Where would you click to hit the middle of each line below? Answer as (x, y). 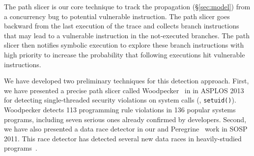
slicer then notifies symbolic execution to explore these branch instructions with (124, 45)
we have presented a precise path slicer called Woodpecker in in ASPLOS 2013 (124, 90)
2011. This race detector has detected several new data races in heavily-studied (123, 138)
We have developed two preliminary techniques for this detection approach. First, (127, 81)
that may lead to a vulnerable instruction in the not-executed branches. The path (127, 35)
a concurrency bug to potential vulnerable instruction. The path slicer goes (117, 16)
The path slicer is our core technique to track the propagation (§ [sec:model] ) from (127, 6)
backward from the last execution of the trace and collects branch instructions (122, 26)
